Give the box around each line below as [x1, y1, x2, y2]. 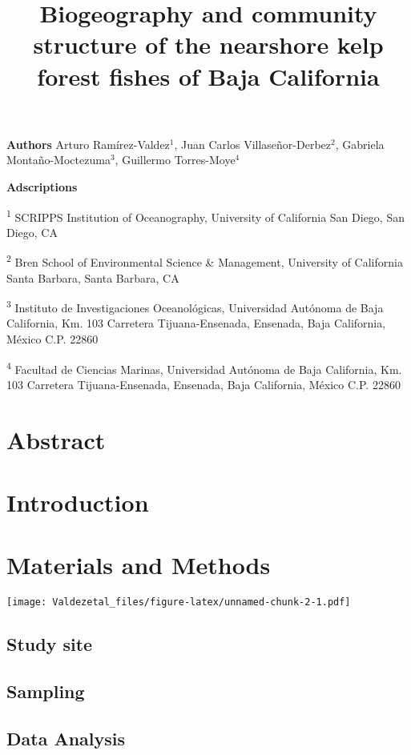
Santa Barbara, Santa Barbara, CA [6, 269, 179, 286]
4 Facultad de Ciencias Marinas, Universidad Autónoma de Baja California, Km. [6, 358, 402, 377]
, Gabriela [335, 135, 385, 152]
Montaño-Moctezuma [6, 151, 111, 168]
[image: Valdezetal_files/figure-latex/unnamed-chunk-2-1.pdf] [6, 596, 351, 608]
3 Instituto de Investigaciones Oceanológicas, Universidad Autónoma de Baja [6, 297, 384, 315]
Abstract [6, 423, 106, 456]
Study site [6, 632, 93, 657]
